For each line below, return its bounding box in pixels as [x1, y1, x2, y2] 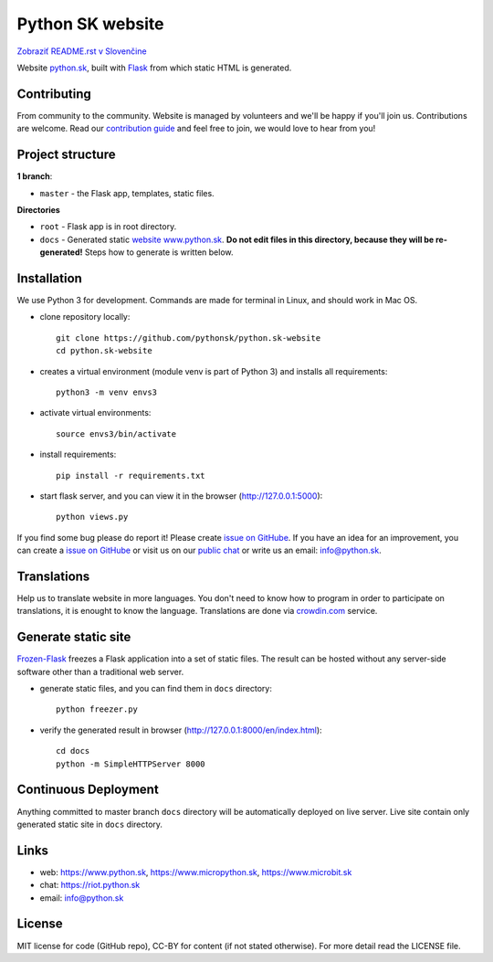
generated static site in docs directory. [16, 819, 163, 830]
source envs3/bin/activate [56, 428, 177, 439]
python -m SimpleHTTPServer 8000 [56, 758, 205, 769]
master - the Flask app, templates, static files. [39, 187, 215, 198]
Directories [16, 204, 61, 215]
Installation [16, 270, 82, 286]
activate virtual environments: [39, 407, 152, 418]
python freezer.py [56, 704, 139, 714]
